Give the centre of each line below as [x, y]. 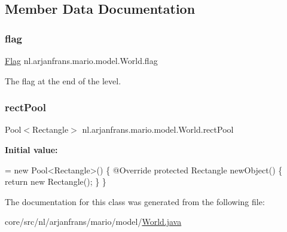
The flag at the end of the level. [63, 80]
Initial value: [31, 149]
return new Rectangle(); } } [56, 181]
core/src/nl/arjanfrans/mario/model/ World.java [93, 222]
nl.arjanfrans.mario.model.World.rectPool [158, 129]
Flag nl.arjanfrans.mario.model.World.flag [81, 60]
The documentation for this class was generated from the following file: [135, 201]
